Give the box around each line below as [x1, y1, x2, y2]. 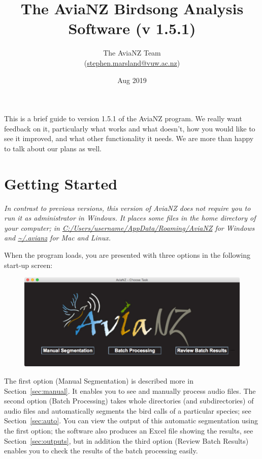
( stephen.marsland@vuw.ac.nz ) [84, 57, 180, 68]
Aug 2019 [117, 74, 147, 85]
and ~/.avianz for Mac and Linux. [4, 232, 111, 243]
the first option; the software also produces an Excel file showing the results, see [4, 425, 253, 436]
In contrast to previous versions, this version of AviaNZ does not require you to [4, 202, 251, 213]
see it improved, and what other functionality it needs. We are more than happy [4, 133, 254, 144]
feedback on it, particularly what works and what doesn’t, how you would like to [4, 123, 255, 133]
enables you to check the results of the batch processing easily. [4, 445, 198, 456]
